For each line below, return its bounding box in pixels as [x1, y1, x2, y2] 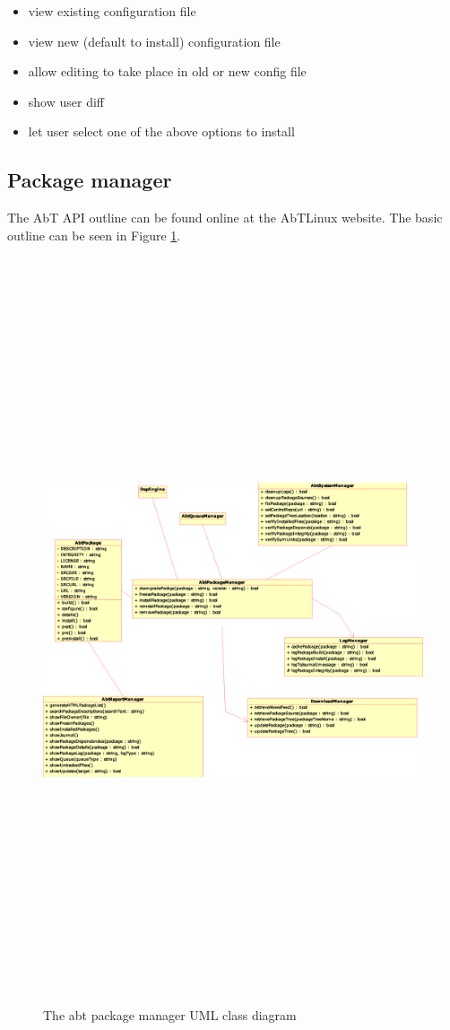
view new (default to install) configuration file [28, 31, 281, 50]
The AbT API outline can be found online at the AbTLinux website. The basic [7, 208, 443, 227]
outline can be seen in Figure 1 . [7, 225, 181, 244]
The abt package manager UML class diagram [43, 1006, 297, 1025]
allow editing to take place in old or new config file [28, 62, 307, 81]
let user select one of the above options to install [28, 122, 295, 141]
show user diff [28, 92, 104, 110]
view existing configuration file [28, 2, 196, 20]
